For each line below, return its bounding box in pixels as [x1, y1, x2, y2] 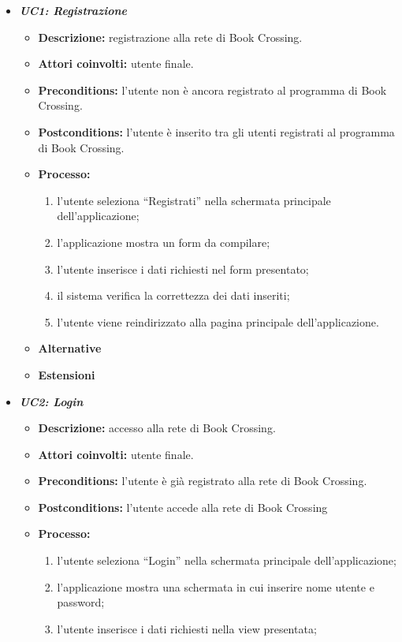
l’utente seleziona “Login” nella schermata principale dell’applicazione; [57, 552, 396, 569]
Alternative [38, 340, 102, 356]
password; [57, 594, 105, 610]
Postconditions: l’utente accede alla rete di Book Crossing [38, 498, 328, 515]
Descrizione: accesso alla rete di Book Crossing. [38, 420, 276, 436]
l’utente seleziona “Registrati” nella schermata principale [57, 192, 331, 208]
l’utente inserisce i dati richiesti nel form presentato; [57, 260, 309, 277]
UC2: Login [19, 393, 84, 409]
